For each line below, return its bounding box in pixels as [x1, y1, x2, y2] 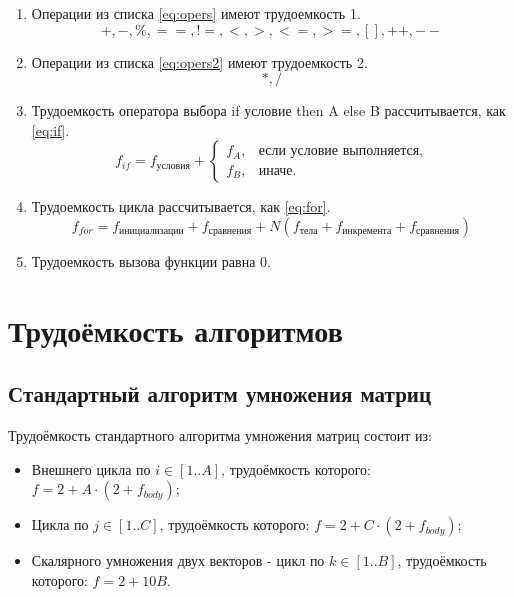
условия [156, 160, 190, 171]
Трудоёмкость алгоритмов [8, 309, 343, 350]
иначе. [258, 163, 297, 178]
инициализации [119, 226, 184, 237]
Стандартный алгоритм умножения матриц [8, 378, 432, 409]
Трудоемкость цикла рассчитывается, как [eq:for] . [31, 196, 331, 217]
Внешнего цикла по [31, 458, 151, 479]
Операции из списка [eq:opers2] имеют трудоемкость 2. [31, 51, 368, 72]
